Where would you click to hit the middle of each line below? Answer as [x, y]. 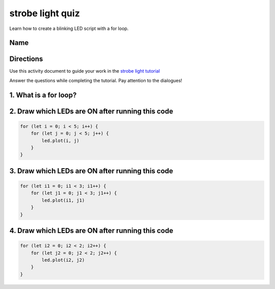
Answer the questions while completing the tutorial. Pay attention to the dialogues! [96, 80]
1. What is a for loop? [43, 95]
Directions [26, 59]
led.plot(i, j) [61, 140]
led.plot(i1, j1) [63, 200]
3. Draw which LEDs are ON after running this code [91, 171]
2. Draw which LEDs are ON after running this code [91, 111]
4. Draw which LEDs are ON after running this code [91, 231]
